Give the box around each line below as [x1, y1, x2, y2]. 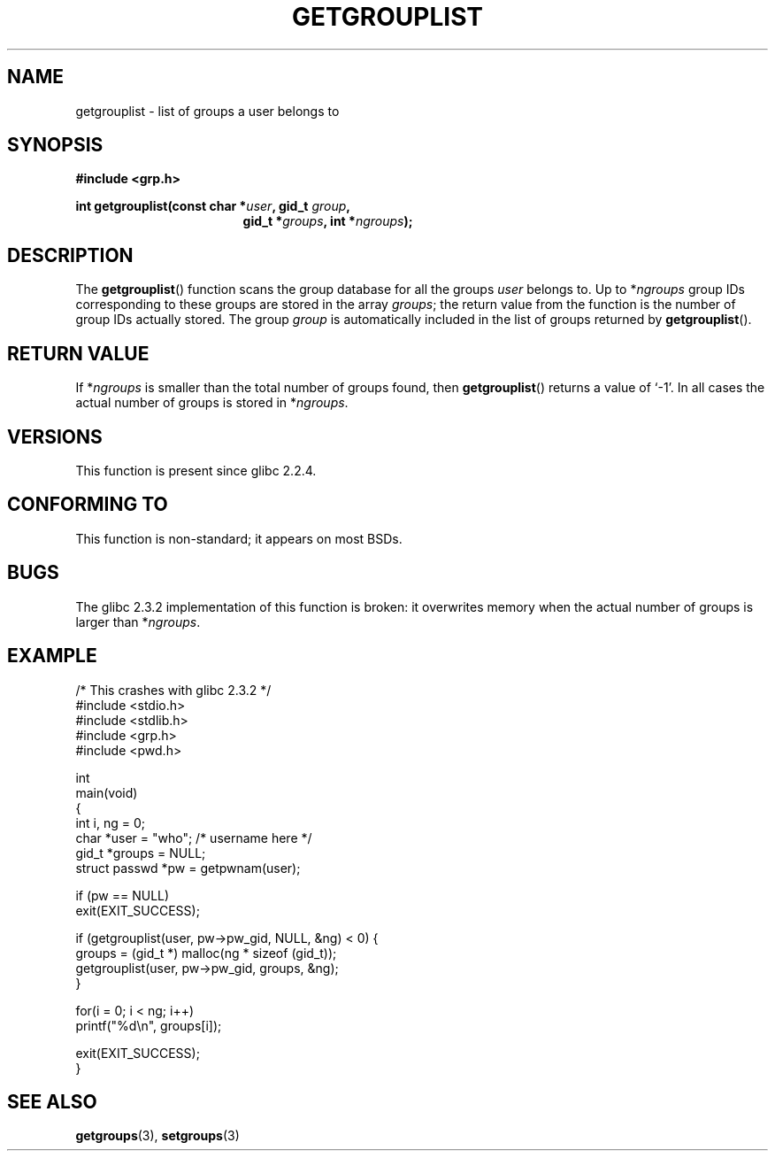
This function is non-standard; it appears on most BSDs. [75, 530, 403, 546]
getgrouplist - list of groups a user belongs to [75, 103, 340, 119]
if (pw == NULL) [75, 887, 170, 903]
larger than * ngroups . [75, 614, 201, 629]
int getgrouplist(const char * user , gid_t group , [75, 198, 350, 214]
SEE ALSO [7, 1090, 97, 1113]
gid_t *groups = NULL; [75, 845, 206, 861]
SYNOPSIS [7, 134, 104, 157]
